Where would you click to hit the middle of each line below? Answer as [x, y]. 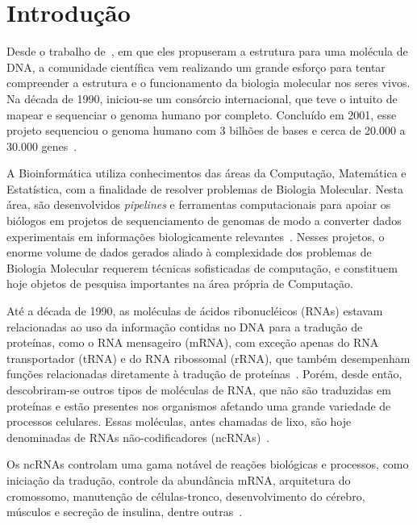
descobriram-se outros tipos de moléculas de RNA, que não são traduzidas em [199, 390]
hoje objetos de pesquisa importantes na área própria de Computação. [180, 283]
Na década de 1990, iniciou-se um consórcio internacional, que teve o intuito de [202, 98]
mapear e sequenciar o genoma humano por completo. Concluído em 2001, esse [202, 114]
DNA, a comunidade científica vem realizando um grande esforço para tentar [196, 67]
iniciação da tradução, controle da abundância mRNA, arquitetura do [179, 479]
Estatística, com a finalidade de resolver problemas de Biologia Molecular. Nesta [205, 188]
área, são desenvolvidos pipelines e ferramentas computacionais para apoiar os [199, 204]
